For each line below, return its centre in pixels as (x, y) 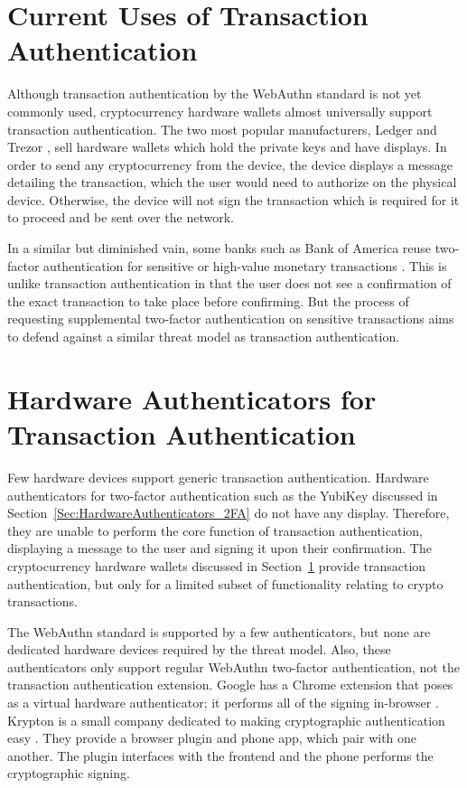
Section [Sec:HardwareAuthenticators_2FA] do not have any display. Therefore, (229, 513)
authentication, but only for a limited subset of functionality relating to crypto (225, 583)
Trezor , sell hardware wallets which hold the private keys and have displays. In (227, 147)
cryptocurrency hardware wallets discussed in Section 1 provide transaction (217, 565)
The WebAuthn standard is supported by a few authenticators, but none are (219, 631)
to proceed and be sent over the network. (121, 217)
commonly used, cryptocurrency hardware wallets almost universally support (220, 111)
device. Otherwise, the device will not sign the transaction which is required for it (233, 199)
